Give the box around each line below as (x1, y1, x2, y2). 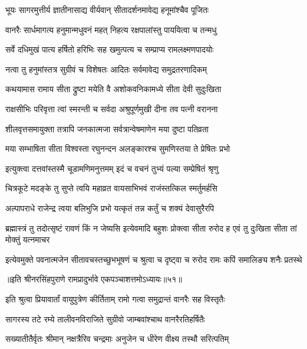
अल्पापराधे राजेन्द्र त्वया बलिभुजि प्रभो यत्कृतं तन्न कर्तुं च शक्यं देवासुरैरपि (5, 201, 214, 214)
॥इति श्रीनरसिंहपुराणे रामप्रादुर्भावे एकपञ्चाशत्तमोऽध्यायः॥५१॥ (5, 273, 182, 285)
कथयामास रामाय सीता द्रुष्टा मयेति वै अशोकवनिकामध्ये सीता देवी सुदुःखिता (5, 83, 222, 95)
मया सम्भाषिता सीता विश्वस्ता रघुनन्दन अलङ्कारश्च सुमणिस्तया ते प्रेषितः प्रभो (5, 142, 230, 155)
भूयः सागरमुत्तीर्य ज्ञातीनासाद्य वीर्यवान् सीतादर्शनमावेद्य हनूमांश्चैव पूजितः (5, 4, 209, 15)
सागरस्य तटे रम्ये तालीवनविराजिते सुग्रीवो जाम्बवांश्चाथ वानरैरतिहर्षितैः (5, 312, 205, 325)
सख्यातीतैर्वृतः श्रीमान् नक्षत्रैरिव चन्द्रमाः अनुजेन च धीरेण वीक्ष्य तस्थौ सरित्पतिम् (5, 332, 229, 345)
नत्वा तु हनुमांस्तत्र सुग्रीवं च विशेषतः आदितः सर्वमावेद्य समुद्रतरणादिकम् (5, 63, 207, 75)
